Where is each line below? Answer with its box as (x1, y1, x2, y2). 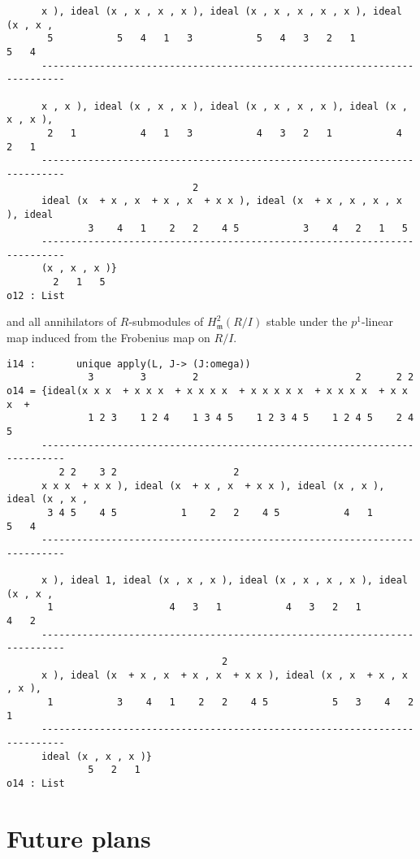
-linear (361, 313, 393, 330)
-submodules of (128, 313, 204, 330)
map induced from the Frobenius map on (6, 329, 210, 346)
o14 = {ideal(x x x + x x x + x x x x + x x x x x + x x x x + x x (6, 384, 408, 397)
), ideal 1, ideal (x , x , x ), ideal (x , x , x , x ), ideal (53, 575, 408, 587)
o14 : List (6, 777, 65, 789)
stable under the (266, 313, 348, 330)
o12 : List (6, 289, 65, 302)
